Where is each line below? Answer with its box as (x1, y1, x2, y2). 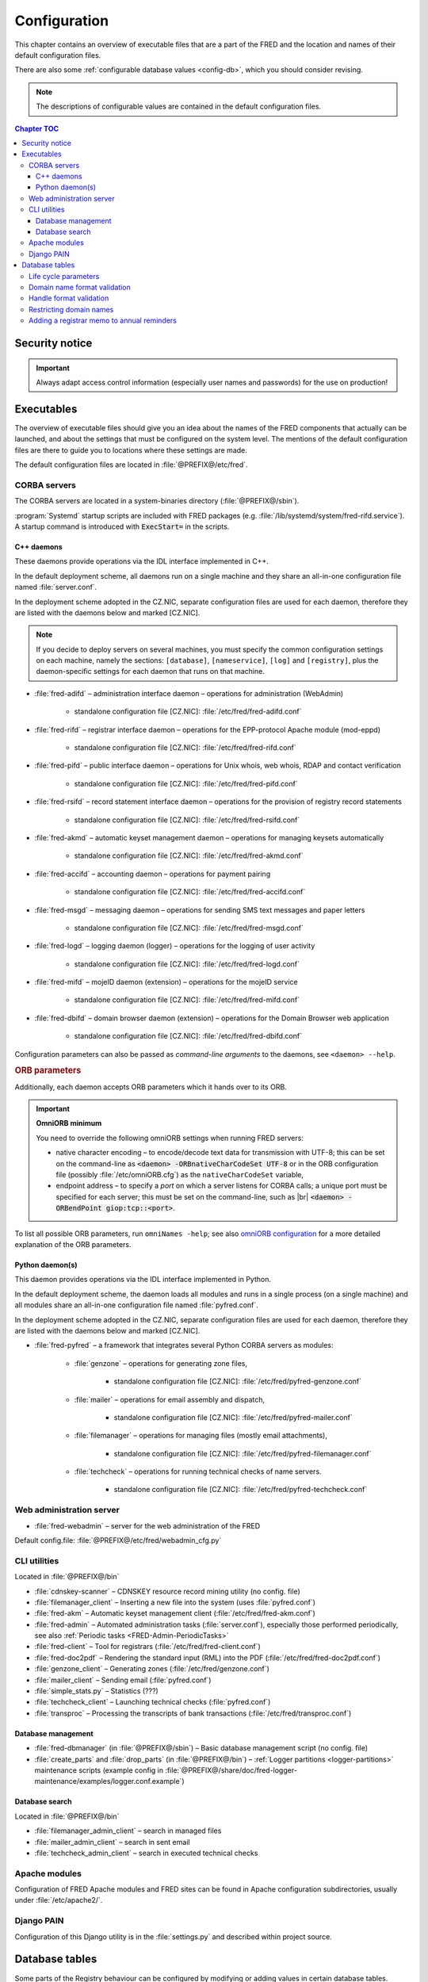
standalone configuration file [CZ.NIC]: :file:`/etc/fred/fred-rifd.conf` (74, 743, 296, 752)
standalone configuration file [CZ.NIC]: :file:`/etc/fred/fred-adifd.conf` (74, 706, 302, 717)
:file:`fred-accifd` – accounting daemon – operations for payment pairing (34, 869, 271, 878)
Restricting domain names (29, 304, 114, 314)
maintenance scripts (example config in (34, 1766, 164, 1775)
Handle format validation (29, 293, 109, 303)
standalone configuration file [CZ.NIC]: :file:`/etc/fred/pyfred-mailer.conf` (113, 1412, 353, 1422)
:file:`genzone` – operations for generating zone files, (74, 1358, 247, 1368)
